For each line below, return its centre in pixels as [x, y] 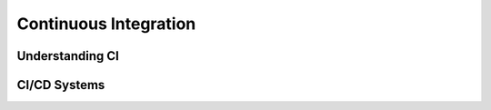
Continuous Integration [106, 24]
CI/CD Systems [61, 85]
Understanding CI [68, 56]
